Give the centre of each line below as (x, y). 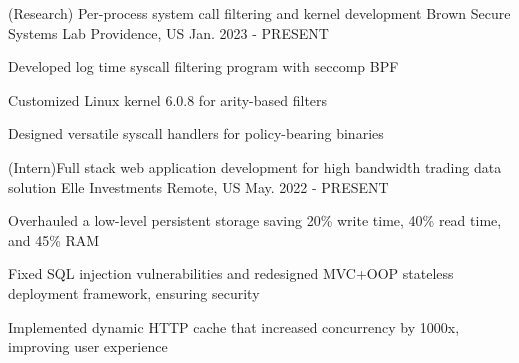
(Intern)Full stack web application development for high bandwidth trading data (255, 166)
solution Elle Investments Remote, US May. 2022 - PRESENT (198, 186)
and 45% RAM (54, 239)
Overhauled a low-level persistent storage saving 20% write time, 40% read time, (255, 220)
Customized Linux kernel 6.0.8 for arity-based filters (168, 99)
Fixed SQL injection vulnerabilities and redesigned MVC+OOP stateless (231, 273)
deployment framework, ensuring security (134, 292)
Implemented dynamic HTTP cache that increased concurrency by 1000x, (234, 326)
